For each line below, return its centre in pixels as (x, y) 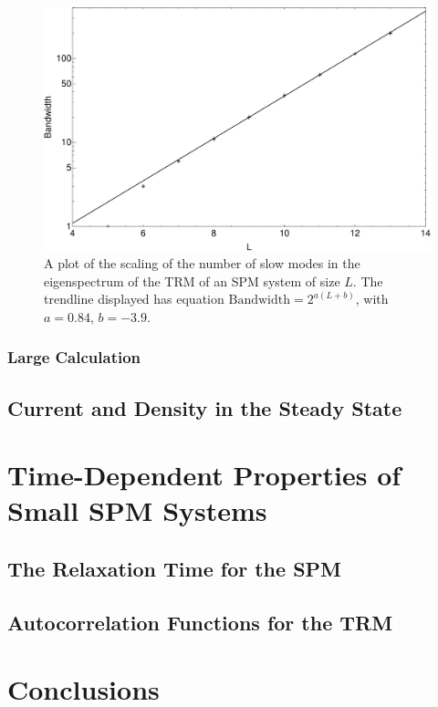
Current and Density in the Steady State (205, 407)
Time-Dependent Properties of (204, 475)
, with (372, 299)
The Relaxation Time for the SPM (175, 569)
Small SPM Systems (137, 510)
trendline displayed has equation (134, 299)
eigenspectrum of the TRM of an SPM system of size (192, 281)
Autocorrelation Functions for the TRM (200, 622)
